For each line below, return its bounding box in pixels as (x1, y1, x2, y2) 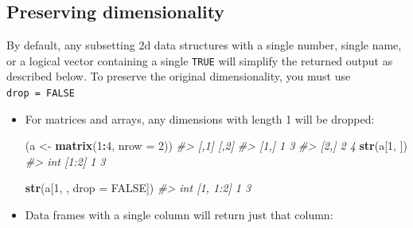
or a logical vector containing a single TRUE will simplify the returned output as (6, 52, 393, 69)
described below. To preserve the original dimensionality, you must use (6, 68, 351, 85)
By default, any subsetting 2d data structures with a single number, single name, (6, 37, 402, 53)
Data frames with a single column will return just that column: (25, 206, 333, 223)
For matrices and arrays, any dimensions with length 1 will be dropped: (25, 110, 375, 127)
